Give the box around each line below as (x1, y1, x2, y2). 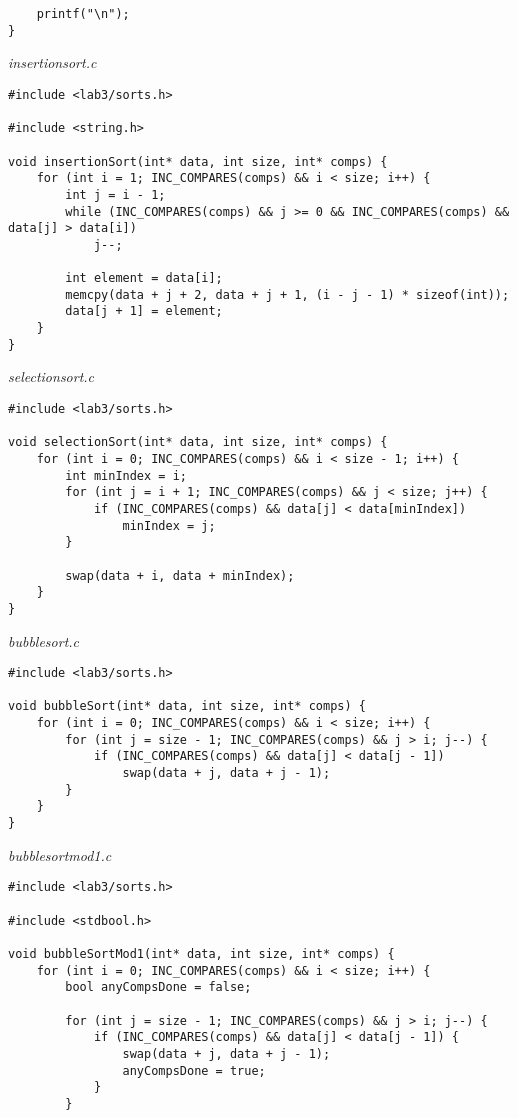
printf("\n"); (36, 7, 130, 21)
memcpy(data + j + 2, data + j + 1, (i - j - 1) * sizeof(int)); (65, 287, 510, 302)
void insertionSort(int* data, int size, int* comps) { (8, 154, 388, 169)
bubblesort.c (8, 630, 80, 651)
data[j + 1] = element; (65, 304, 223, 319)
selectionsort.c (8, 366, 95, 387)
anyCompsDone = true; (122, 1063, 266, 1078)
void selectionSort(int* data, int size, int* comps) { (8, 435, 388, 450)
